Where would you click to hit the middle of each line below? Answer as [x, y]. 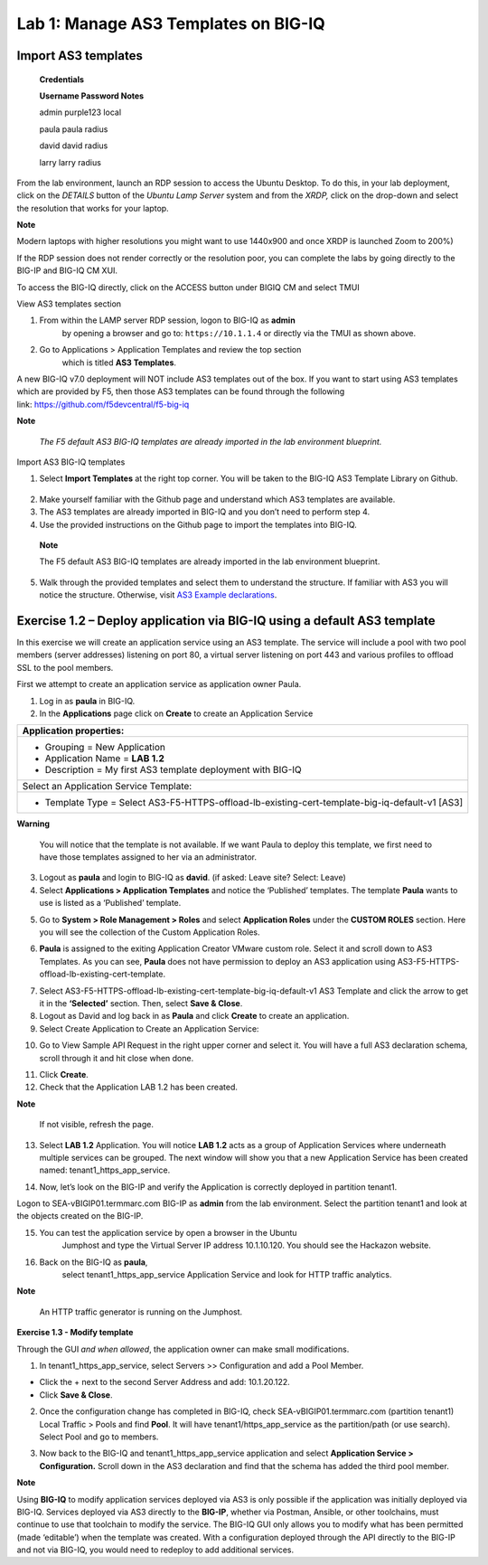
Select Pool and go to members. [99, 1437]
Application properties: [73, 731]
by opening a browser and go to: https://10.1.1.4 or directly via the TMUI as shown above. [239, 333]
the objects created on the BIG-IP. [80, 1216]
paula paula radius [74, 129]
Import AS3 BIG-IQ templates [71, 462]
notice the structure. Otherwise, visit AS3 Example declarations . [158, 595]
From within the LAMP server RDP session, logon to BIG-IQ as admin [167, 320]
